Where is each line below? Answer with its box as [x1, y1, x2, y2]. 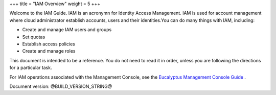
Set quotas [22, 34, 45, 40]
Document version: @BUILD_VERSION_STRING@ [9, 83, 112, 89]
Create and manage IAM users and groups [22, 27, 112, 33]
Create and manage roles [22, 48, 76, 54]
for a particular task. [9, 64, 52, 71]
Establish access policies [22, 41, 75, 47]
